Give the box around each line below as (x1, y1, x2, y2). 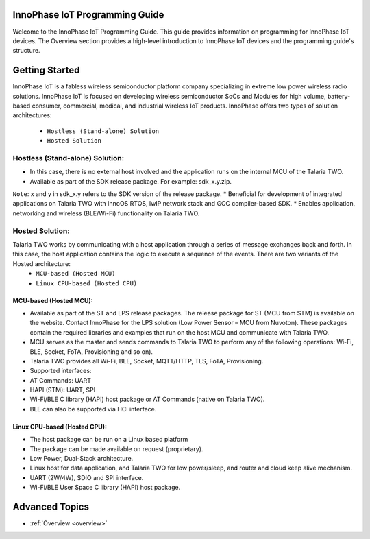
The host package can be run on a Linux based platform (29, 435, 188, 444)
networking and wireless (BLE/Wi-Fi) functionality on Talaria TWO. (12, 209, 200, 217)
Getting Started (12, 64, 80, 76)
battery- (327, 92, 351, 100)
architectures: (12, 111, 52, 119)
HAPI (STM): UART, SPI (29, 386, 96, 394)
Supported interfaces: (29, 367, 92, 375)
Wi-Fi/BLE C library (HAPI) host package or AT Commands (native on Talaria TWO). (29, 395, 265, 404)
